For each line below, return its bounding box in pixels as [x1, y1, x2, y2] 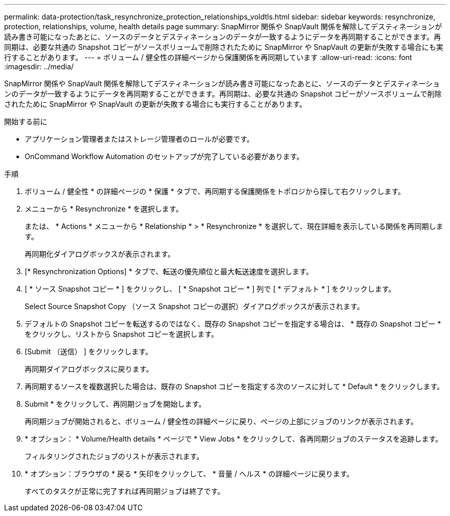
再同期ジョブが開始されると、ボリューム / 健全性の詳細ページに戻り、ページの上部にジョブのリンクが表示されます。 [25, 417, 418, 426]
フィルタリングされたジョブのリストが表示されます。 [25, 452, 204, 461]
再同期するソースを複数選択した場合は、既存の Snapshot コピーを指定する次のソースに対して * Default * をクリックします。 [25, 382, 444, 391]
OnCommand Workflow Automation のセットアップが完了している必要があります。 [25, 152, 304, 161]
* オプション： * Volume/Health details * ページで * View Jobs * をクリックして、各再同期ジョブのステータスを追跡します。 [25, 434, 443, 443]
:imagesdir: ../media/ [4, 62, 74, 71]
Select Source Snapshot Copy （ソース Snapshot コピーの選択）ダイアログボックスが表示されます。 [25, 302, 364, 311]
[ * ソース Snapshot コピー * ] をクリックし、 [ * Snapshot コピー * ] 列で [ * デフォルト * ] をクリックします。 [25, 284, 396, 293]
